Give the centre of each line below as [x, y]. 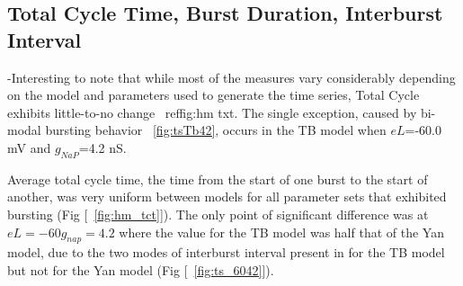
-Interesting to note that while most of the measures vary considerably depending [231, 77]
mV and [29, 147]
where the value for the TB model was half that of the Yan [281, 232]
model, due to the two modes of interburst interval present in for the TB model [226, 252]
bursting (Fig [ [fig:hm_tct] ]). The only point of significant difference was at [218, 214]
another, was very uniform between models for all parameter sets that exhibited [227, 197]
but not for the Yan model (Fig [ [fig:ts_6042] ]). [141, 269]
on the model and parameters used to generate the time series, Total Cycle [214, 95]
